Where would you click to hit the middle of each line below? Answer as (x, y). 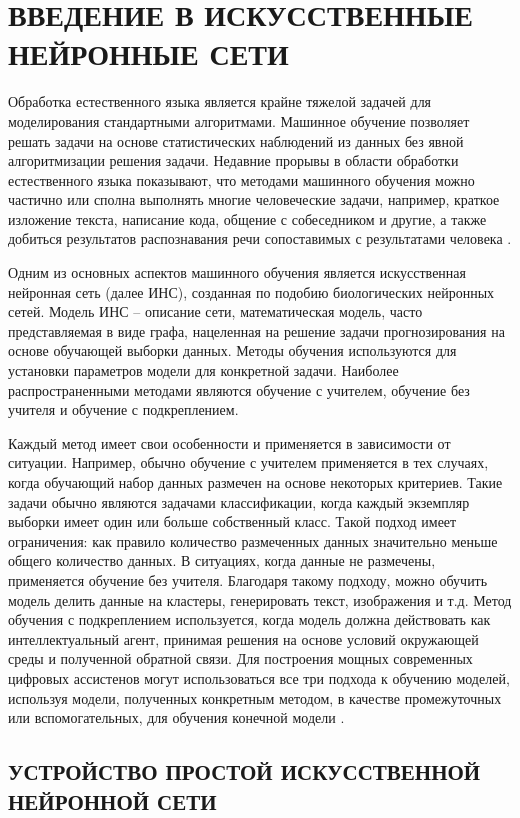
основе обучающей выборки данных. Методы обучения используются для (232, 350)
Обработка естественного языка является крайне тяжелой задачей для (220, 101)
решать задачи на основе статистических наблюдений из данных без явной (236, 140)
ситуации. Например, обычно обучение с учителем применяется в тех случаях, (248, 462)
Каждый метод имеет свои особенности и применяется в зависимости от (229, 442)
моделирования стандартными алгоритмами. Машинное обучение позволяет (239, 120)
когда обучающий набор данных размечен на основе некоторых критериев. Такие (255, 482)
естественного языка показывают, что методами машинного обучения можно (241, 179)
